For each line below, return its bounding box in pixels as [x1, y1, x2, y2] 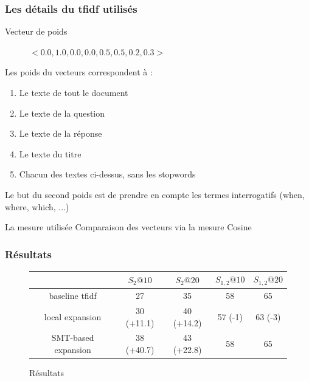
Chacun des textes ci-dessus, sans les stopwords [19, 168, 196, 180]
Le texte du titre [19, 147, 82, 160]
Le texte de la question [19, 106, 105, 119]
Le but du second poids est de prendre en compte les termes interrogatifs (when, [5, 188, 305, 201]
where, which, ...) [5, 200, 69, 213]
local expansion [44, 310, 102, 323]
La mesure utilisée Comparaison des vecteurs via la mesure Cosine [5, 221, 252, 233]
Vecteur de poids [5, 25, 68, 38]
